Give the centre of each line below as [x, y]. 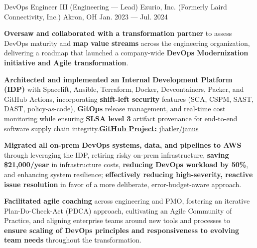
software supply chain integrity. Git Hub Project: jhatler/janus [101, 128]
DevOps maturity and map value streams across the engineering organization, [127, 43]
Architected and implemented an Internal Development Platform [118, 79]
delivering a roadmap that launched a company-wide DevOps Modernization [126, 53]
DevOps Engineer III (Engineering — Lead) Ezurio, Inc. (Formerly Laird [116, 6]
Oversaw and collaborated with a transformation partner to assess [118, 33]
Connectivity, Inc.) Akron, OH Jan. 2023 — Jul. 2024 [86, 16]
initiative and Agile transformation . [66, 62]
